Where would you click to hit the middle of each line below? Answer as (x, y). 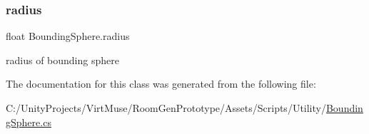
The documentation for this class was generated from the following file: (161, 84)
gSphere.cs (29, 122)
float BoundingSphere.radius (68, 36)
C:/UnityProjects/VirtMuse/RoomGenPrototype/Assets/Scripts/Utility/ (166, 108)
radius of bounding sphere (62, 60)
